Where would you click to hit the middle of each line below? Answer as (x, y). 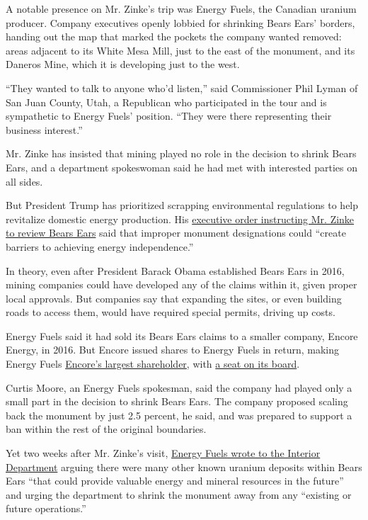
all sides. (24, 181)
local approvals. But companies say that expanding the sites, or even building (174, 298)
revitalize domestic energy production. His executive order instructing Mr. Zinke (180, 219)
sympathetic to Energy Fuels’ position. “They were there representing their (169, 116)
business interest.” (44, 129)
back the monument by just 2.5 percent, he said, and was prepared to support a (179, 415)
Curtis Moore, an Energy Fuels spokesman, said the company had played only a (179, 387)
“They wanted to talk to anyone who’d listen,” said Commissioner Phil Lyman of (182, 87)
